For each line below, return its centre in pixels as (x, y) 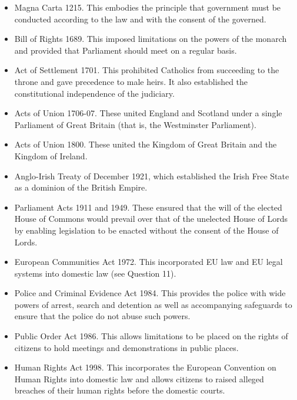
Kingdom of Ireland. (51, 155)
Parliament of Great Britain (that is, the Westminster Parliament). (135, 124)
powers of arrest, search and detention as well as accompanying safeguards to (153, 304)
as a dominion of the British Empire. (81, 187)
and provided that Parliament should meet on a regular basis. (126, 50)
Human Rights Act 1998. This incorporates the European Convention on (145, 367)
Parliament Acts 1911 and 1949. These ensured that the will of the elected (148, 207)
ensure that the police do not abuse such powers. (102, 316)
